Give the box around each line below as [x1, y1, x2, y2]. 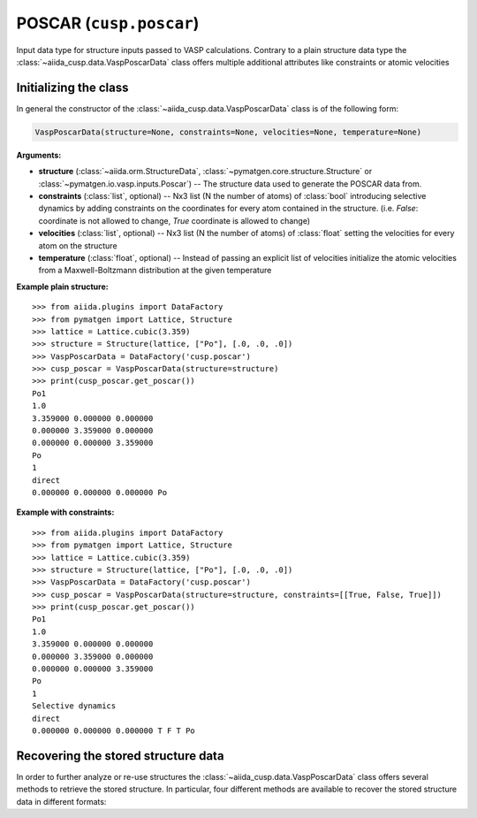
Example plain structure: [16, 281, 110, 292]
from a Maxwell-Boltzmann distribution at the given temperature [38, 265, 272, 276]
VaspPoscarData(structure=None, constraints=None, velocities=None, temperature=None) [34, 126, 422, 137]
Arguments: [16, 149, 62, 160]
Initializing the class [16, 80, 129, 95]
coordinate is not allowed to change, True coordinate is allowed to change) [38, 215, 311, 226]
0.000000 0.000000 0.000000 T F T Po [32, 726, 196, 736]
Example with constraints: [16, 507, 115, 517]
